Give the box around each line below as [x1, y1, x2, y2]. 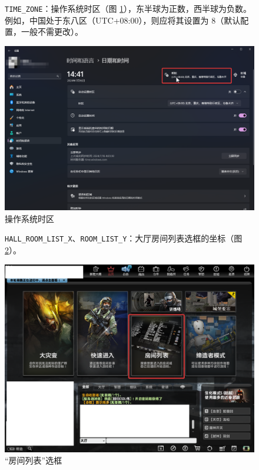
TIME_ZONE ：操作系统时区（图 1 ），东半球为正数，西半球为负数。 [5, 2, 252, 14]
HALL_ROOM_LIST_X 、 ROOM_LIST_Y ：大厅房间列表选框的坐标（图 [5, 232, 243, 244]
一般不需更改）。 [21, 25, 83, 38]
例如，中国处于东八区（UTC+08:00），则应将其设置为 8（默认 [5, 14, 241, 26]
